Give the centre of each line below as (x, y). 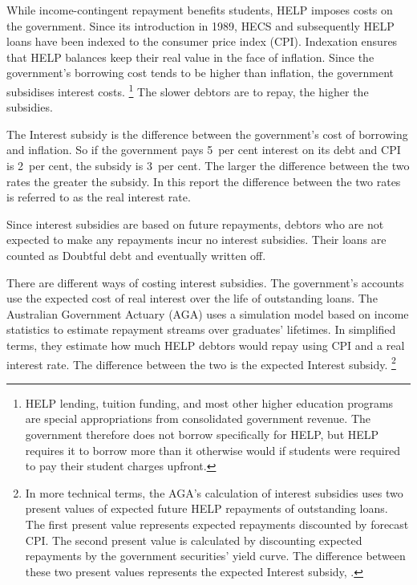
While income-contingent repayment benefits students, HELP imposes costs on (200, 10)
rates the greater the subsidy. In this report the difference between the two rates (204, 181)
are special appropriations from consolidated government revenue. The (198, 418)
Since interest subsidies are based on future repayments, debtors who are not (195, 223)
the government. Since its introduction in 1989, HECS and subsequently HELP (200, 25)
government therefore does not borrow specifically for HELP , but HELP (202, 434)
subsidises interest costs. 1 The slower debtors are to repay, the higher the (188, 90)
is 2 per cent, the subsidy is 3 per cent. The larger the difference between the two (208, 165)
